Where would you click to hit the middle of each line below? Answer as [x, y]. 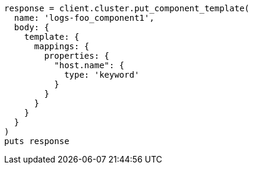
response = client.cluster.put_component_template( [127, 8]
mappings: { [62, 46]
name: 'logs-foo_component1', [84, 18]
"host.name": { [89, 65]
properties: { [77, 56]
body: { [31, 27]
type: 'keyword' [102, 75]
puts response [37, 141]
